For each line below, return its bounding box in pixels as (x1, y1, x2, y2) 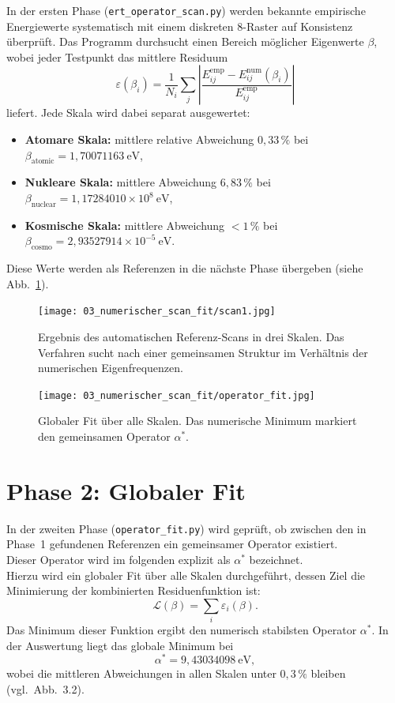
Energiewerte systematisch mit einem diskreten (6, 17, 234, 34)
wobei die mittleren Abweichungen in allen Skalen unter (6, 665, 276, 682)
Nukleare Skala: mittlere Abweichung (24, 174, 217, 190)
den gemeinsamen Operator (38, 428, 171, 445)
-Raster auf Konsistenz (243, 17, 353, 34)
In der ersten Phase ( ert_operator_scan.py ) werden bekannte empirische (6, 2, 366, 18)
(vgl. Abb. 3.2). (6, 681, 85, 697)
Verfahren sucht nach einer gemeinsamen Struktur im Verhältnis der (38, 344, 368, 360)
